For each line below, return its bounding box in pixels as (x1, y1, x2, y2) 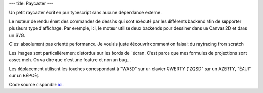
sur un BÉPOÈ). (9, 73, 40, 78)
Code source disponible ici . (9, 81, 64, 87)
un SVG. (9, 32, 26, 38)
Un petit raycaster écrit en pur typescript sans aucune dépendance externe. (9, 10, 162, 16)
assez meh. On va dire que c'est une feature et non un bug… (9, 56, 131, 63)
